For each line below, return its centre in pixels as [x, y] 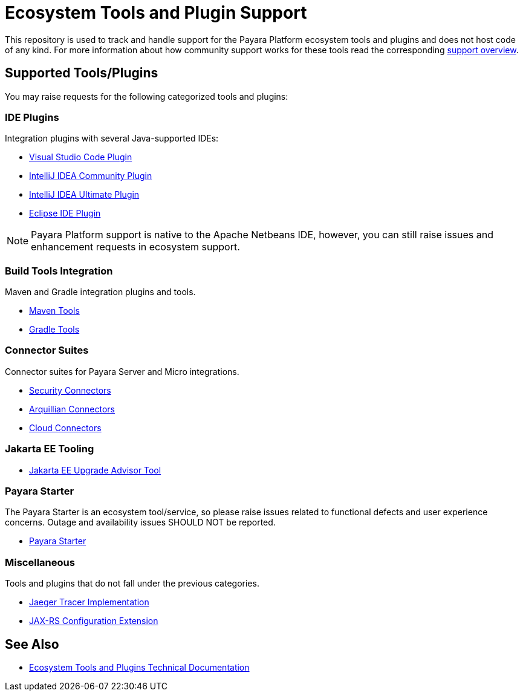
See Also [32, 644]
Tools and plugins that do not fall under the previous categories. [132, 584]
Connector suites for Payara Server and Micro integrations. [122, 371]
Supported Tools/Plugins [82, 73]
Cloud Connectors [65, 428]
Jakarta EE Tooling [50, 449]
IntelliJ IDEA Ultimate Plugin [84, 195]
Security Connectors [70, 390]
